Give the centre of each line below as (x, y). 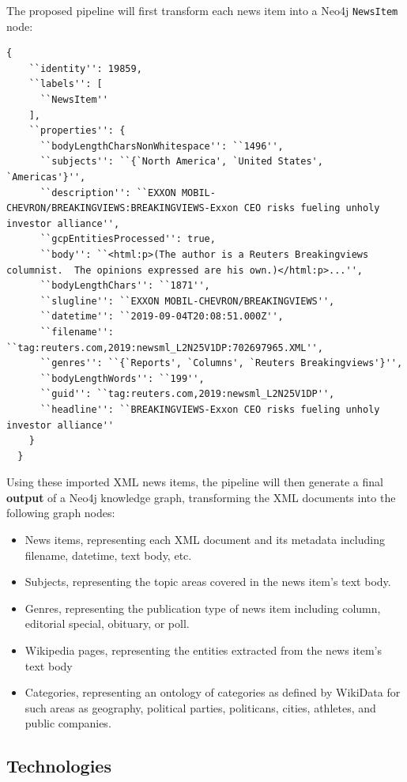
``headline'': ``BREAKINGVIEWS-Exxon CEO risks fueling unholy (210, 409)
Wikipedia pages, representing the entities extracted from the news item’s (203, 650)
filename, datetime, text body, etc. (108, 555)
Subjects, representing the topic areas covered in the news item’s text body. (208, 582)
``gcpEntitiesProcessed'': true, (128, 239)
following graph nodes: (61, 513)
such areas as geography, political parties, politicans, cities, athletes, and (200, 707)
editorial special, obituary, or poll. (107, 623)
